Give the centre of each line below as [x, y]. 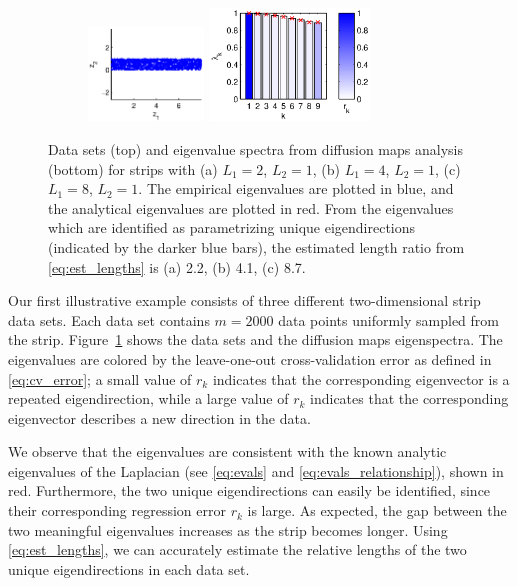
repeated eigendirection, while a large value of [148, 398]
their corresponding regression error [117, 510]
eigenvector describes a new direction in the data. [159, 417]
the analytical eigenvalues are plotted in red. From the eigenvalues [251, 207]
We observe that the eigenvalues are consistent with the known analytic [227, 451]
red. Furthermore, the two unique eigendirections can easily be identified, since [249, 490]
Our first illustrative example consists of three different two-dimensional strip [244, 300]
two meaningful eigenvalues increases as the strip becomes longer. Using [228, 529]
